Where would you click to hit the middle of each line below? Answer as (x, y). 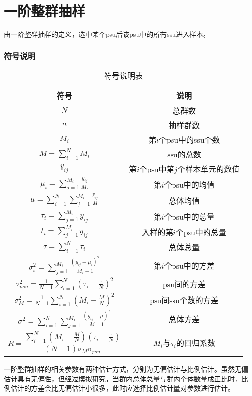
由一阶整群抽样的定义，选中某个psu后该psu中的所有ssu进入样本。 (107, 34)
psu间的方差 (184, 284)
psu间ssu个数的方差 (184, 300)
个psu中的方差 (189, 265)
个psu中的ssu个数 (189, 139)
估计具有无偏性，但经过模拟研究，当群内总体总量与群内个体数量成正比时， (123, 378)
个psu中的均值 (189, 184)
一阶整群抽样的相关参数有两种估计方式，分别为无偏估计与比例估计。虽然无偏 (126, 369)
